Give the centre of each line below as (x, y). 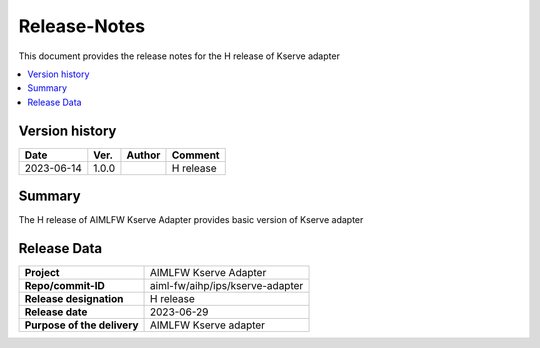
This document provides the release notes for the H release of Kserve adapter (179, 56)
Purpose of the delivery (81, 325)
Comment (195, 155)
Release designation (74, 299)
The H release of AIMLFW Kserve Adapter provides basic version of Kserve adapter (191, 220)
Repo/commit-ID (64, 286)
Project (42, 273)
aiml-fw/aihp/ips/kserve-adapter (227, 286)
